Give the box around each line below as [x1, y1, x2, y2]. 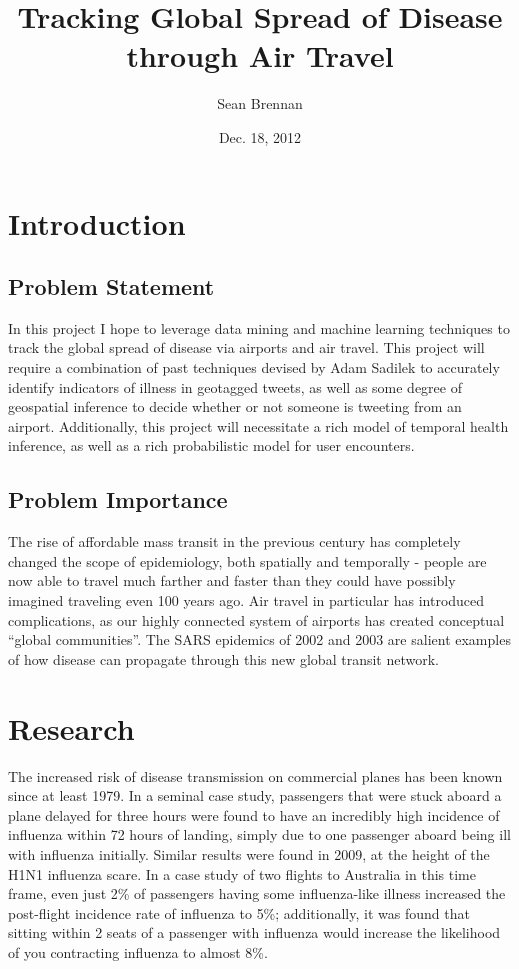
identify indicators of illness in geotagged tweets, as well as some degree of [8, 376, 462, 397]
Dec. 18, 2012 [218, 126, 302, 147]
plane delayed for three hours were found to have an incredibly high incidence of [8, 804, 500, 825]
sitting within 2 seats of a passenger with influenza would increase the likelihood [8, 922, 501, 943]
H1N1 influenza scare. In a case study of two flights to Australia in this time [8, 863, 476, 884]
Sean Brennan [217, 93, 303, 114]
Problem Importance [8, 484, 228, 515]
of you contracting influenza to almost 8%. [8, 941, 268, 962]
